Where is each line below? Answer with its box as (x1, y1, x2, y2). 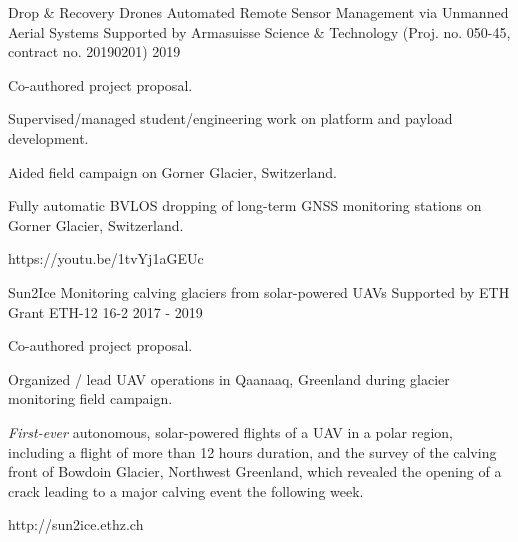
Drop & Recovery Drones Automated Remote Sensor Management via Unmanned (8, 2, 509, 22)
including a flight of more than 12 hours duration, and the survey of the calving (8, 441, 497, 462)
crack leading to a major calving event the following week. (8, 480, 364, 501)
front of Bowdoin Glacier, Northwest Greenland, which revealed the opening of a (8, 461, 502, 482)
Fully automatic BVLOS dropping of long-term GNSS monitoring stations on (8, 195, 482, 216)
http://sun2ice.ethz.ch (8, 514, 144, 535)
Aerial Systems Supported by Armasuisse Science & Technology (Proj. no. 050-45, (8, 21, 511, 42)
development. (8, 127, 89, 148)
